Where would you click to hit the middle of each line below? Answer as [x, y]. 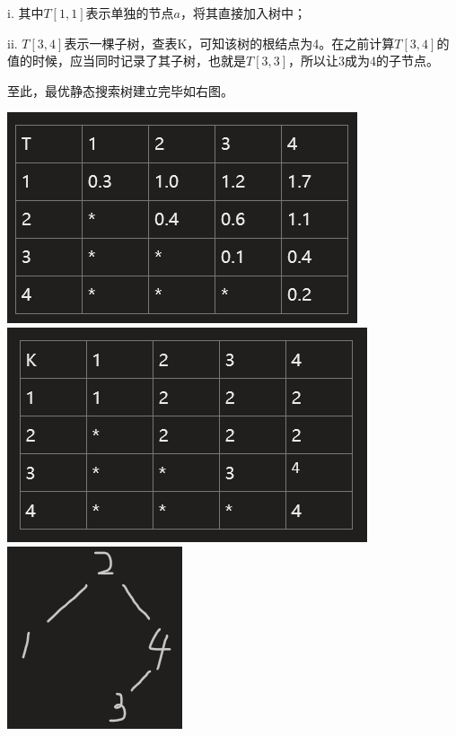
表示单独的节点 [130, 13]
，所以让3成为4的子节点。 [364, 61]
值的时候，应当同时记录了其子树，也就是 [127, 61]
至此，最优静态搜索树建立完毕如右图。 [120, 90]
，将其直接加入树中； [243, 13]
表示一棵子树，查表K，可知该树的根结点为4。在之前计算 [229, 43]
